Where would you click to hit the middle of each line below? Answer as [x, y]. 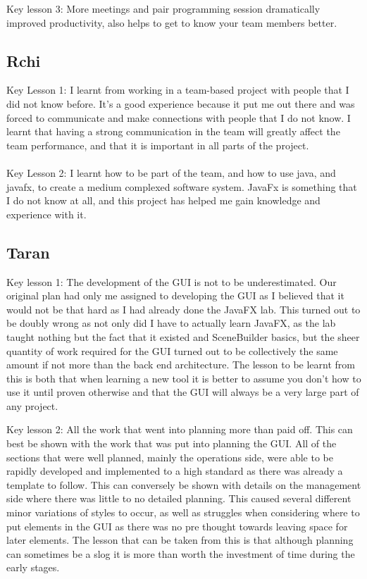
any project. [32, 405]
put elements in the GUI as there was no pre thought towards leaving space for [177, 526]
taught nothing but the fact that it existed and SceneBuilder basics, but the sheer [183, 336]
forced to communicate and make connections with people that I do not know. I [179, 117]
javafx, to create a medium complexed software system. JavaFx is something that [182, 186]
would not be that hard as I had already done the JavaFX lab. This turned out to [183, 309]
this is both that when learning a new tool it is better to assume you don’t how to [184, 378]
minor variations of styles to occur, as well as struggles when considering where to [183, 512]
